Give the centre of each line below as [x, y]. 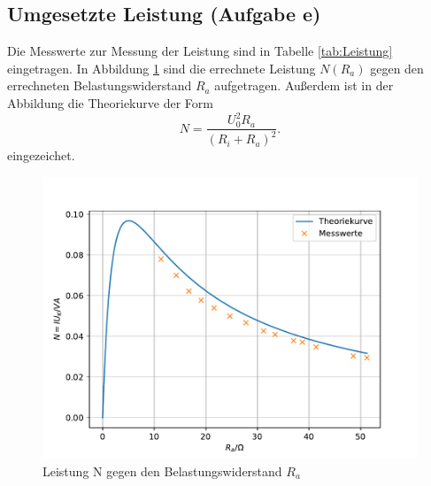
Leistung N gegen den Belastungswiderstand [162, 471]
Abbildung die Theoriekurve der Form [110, 102]
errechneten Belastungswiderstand [100, 85]
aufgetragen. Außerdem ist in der [304, 85]
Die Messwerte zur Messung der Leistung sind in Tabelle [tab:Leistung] [200, 51]
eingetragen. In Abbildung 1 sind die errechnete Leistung [162, 68]
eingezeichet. [41, 155]
